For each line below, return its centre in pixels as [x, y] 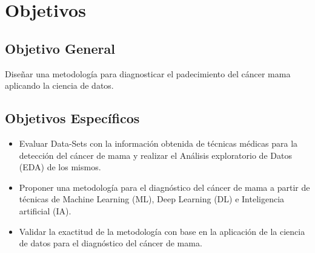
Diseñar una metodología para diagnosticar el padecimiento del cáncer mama [148, 73]
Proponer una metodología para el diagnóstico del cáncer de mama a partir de [164, 187]
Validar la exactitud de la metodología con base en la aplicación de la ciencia [162, 231]
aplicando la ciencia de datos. [59, 85]
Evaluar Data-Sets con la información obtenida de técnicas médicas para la [158, 143]
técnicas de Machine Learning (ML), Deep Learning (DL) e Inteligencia [152, 199]
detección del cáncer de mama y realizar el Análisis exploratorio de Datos [155, 155]
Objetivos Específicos [72, 118]
